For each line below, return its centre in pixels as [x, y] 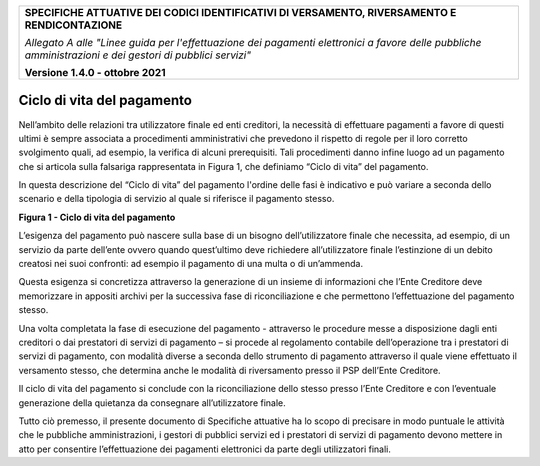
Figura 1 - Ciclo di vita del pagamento [97, 217]
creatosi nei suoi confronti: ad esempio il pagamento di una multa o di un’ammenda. [191, 264]
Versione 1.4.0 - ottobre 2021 [95, 72]
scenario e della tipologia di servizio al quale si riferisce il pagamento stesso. [176, 199]
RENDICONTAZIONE [73, 25]
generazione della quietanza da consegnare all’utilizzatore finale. [152, 402]
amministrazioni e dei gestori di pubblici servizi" [138, 55]
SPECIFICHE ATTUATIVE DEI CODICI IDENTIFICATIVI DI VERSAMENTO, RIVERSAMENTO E [240, 12]
